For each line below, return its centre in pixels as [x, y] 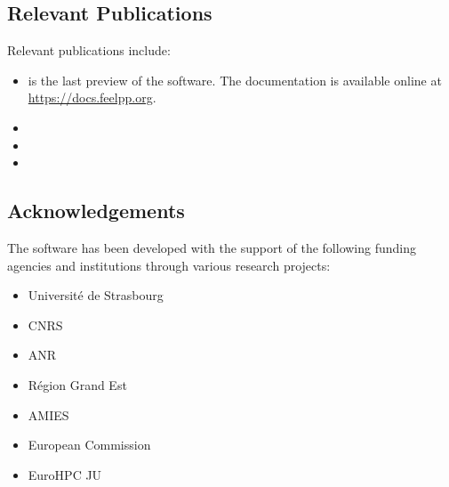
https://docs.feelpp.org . [92, 97]
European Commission [89, 445]
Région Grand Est [77, 384]
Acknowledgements [96, 211]
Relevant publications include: [89, 50]
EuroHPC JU [65, 474]
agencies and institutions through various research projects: [169, 265]
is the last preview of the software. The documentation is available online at [235, 80]
